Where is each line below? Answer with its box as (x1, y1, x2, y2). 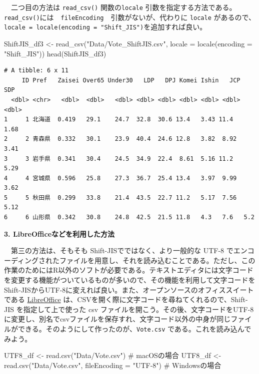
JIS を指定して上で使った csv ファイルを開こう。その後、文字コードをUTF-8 (4, 304, 254, 314)
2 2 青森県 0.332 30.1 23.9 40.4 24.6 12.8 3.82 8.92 (4, 135, 237, 143)
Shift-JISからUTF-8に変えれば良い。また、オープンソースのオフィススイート (4, 284, 254, 295)
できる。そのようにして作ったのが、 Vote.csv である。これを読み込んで (17, 324, 251, 334)
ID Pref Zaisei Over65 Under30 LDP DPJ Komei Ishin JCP (21, 76, 240, 84)
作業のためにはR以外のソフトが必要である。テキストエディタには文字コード (4, 265, 253, 275)
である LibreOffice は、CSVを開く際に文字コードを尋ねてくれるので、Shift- (4, 294, 248, 305)
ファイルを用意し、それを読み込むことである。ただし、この (59, 255, 255, 265)
